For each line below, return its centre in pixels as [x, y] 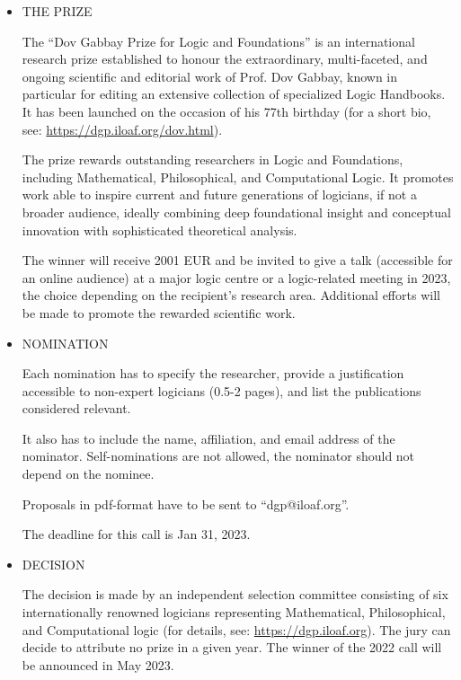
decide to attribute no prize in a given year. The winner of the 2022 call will [232, 647]
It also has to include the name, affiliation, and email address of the [208, 438]
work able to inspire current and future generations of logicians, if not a [219, 194]
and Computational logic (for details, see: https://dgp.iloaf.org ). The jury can [236, 629]
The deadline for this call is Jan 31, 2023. [136, 534]
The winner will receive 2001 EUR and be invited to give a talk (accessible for [237, 260]
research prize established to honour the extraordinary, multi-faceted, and [225, 59]
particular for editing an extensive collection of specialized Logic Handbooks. [234, 94]
